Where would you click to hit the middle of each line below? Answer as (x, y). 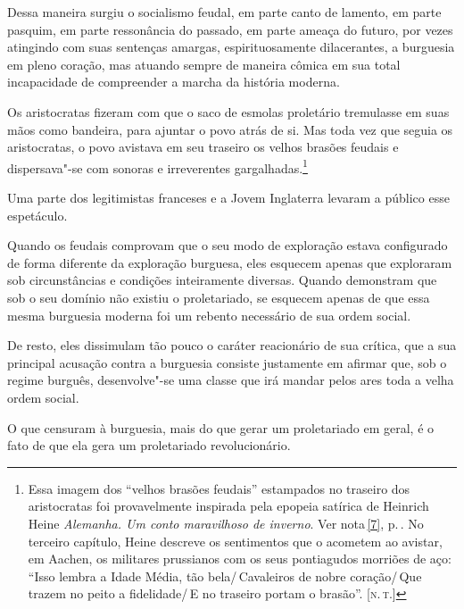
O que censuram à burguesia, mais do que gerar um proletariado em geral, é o (221, 427)
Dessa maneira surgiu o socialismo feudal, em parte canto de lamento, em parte (224, 12)
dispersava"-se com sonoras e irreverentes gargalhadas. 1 (157, 166)
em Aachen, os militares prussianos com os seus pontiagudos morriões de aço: (240, 559)
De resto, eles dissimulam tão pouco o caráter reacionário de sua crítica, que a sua (232, 345)
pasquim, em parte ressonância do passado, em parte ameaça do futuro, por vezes (230, 29)
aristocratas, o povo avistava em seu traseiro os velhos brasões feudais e (203, 147)
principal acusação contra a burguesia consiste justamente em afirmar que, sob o (227, 362)
